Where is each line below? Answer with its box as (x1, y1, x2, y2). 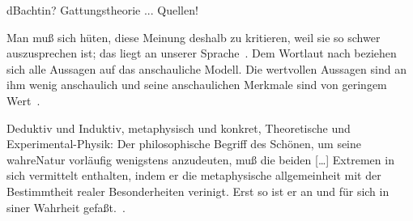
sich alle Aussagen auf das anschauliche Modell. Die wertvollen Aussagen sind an (6, 60, 407, 77)
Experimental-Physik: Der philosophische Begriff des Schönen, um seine (6, 135, 362, 152)
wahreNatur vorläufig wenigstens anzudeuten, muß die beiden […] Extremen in (6, 151, 394, 168)
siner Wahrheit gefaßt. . (6, 198, 126, 215)
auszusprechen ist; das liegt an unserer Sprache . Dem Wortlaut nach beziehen (6, 45, 397, 62)
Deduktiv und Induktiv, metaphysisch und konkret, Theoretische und (6, 119, 351, 136)
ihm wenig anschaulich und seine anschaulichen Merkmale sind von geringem (6, 76, 387, 93)
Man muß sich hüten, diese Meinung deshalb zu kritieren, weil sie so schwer (6, 28, 381, 45)
